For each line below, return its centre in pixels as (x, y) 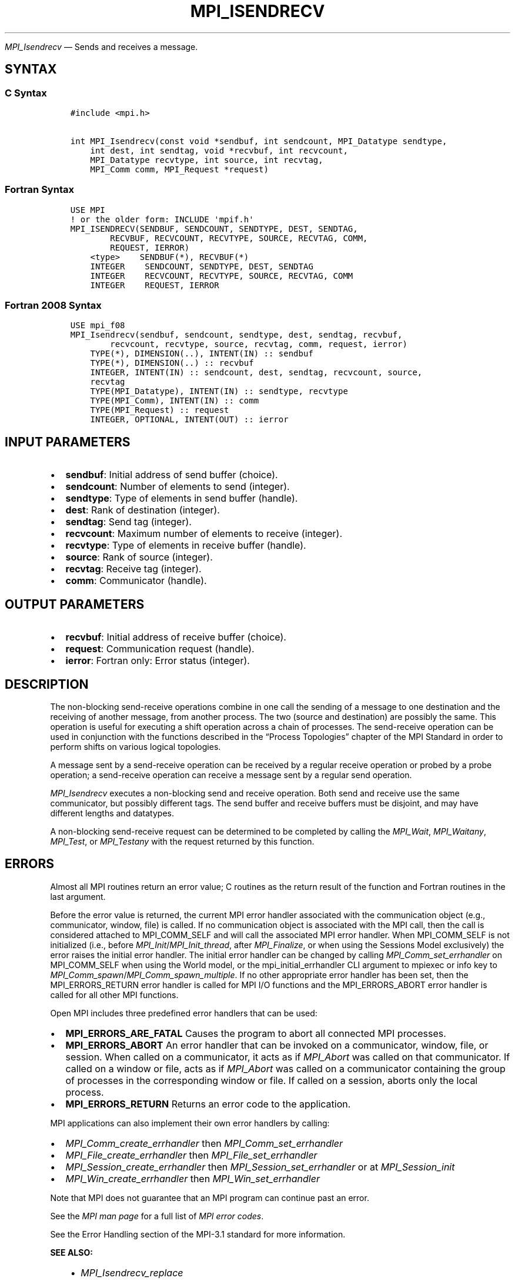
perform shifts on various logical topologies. (136, 747)
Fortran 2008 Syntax (53, 306)
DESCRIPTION (47, 684)
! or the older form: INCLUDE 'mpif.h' (162, 219)
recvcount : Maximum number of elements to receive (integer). (204, 534)
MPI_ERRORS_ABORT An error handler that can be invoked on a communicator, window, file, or (277, 1045)
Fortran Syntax (39, 190)
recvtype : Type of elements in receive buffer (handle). (186, 546)
